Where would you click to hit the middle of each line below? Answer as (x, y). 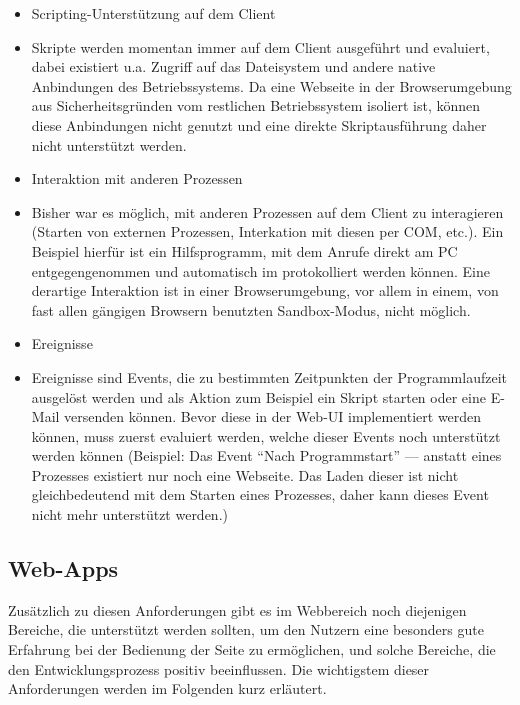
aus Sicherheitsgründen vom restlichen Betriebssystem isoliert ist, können (256, 105)
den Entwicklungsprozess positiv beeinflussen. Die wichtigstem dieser (219, 668)
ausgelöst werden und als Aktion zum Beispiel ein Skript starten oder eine (258, 396)
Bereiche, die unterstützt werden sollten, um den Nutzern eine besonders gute (246, 629)
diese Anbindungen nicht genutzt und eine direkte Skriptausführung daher (259, 124)
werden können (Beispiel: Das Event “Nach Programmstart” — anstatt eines (266, 455)
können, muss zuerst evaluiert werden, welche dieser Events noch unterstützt (266, 435)
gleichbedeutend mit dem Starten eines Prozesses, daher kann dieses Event (260, 494)
